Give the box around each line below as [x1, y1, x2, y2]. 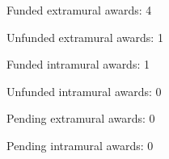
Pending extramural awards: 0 [6, 110, 155, 127]
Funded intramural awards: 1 [6, 56, 150, 73]
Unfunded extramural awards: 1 [6, 28, 163, 45]
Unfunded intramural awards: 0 [6, 82, 162, 99]
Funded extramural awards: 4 [6, 2, 152, 18]
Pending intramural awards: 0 [6, 136, 154, 153]
